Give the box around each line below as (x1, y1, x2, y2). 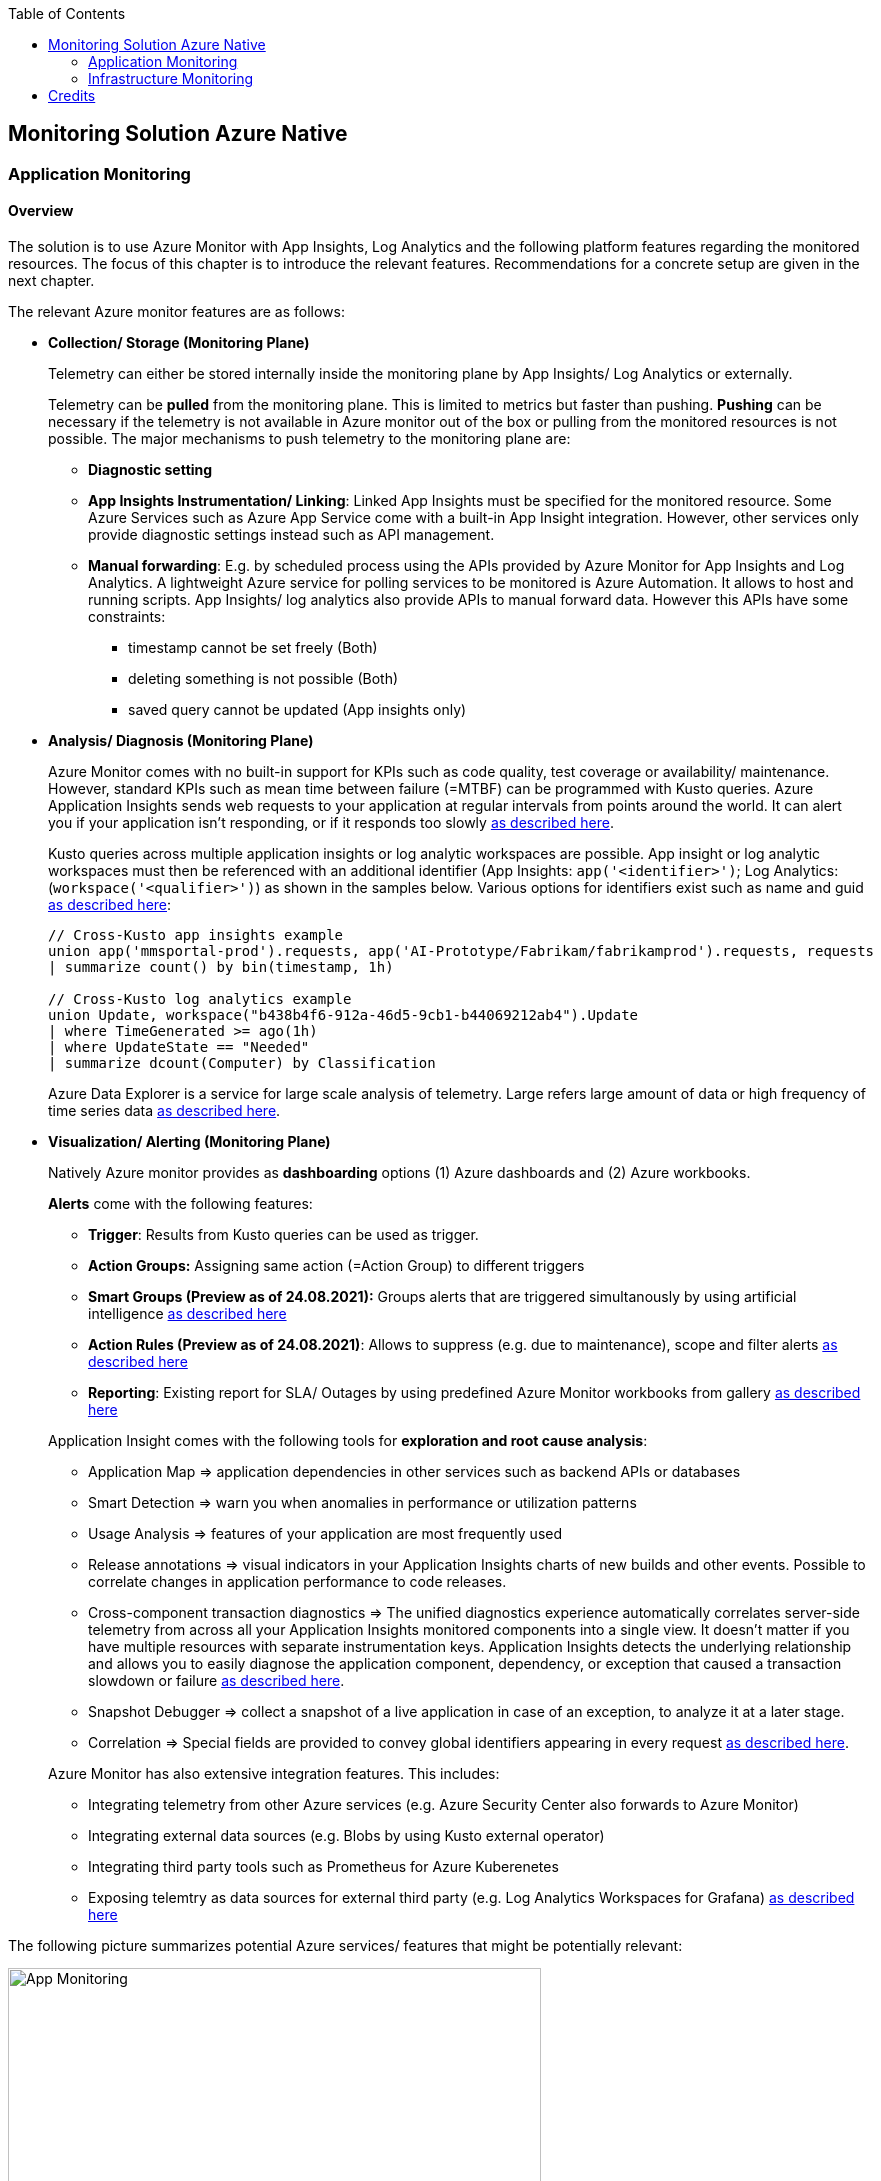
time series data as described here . (48, 1102, 281, 1120)
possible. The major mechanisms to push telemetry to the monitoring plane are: (48, 430, 571, 448)
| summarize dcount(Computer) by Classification (48, 1055, 436, 1072)
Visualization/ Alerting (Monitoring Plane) (48, 1133, 331, 1151)
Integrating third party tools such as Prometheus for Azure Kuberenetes (88, 1858, 559, 1876)
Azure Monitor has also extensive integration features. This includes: (48, 1765, 500, 1783)
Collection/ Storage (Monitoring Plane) (48, 334, 310, 352)
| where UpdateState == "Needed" (48, 1039, 310, 1056)
